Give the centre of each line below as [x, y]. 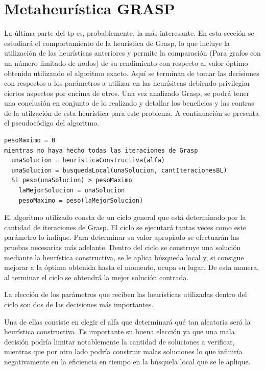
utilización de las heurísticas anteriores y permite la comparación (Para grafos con [132, 53]
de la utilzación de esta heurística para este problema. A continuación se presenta [132, 113]
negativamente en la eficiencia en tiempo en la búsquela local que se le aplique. [127, 361]
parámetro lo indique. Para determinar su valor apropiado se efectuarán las [122, 237]
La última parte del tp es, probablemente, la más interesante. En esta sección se [129, 33]
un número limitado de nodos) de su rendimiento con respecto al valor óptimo [126, 63]
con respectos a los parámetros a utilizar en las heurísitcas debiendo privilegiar [127, 83]
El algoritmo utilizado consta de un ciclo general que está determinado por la [125, 217]
